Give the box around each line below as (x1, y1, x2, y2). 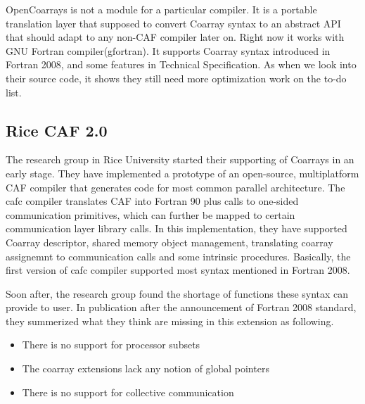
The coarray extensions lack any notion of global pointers (22, 361, 269, 376)
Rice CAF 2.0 (6, 119, 108, 141)
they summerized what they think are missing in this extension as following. (6, 313, 334, 328)
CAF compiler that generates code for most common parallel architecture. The (6, 179, 345, 194)
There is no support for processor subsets (22, 337, 200, 352)
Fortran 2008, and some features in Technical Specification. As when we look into (6, 57, 357, 72)
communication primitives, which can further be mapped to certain (6, 207, 295, 222)
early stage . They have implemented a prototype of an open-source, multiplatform (6, 165, 359, 180)
